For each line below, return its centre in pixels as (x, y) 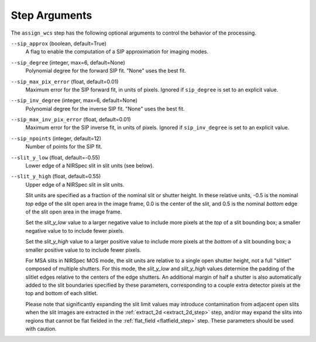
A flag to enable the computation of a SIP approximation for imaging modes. (117, 52)
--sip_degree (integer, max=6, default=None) (68, 62)
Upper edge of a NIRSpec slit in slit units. (75, 184)
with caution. (41, 329)
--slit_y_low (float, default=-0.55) (56, 157)
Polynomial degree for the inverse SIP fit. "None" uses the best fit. (105, 109)
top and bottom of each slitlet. (62, 293)
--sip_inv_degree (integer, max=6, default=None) (74, 100)
